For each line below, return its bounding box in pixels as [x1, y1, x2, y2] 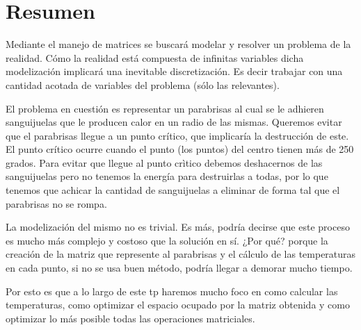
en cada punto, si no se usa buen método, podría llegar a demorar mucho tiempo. [6, 261, 353, 275]
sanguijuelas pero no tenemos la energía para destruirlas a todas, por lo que [6, 169, 328, 183]
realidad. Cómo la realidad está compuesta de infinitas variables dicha [6, 50, 304, 65]
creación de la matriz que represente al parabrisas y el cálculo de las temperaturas [6, 247, 356, 261]
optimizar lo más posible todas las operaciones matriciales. [6, 311, 255, 325]
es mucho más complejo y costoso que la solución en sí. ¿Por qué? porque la [6, 233, 328, 247]
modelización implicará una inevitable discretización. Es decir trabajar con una [6, 64, 343, 79]
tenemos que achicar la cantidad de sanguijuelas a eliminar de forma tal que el [6, 183, 340, 197]
